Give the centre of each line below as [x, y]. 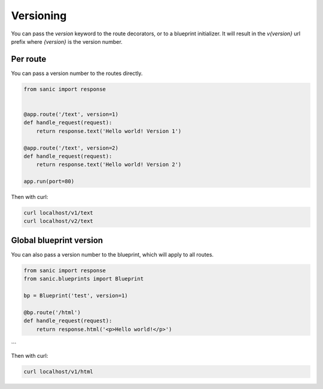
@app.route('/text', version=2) [71, 148]
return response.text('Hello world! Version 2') [109, 165]
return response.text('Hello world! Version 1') [109, 131]
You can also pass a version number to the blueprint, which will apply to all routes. [112, 254]
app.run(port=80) [49, 182]
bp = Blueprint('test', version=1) [76, 296]
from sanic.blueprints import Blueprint [83, 279]
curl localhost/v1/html [59, 372]
